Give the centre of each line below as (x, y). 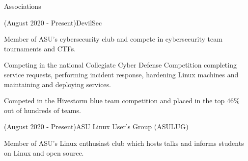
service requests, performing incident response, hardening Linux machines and (121, 74)
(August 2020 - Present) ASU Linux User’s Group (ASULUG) (96, 126)
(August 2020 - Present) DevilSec (53, 22)
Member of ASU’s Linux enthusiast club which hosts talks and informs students (124, 143)
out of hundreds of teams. (42, 110)
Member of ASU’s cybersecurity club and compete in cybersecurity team (113, 39)
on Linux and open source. (44, 152)
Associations (23, 6)
